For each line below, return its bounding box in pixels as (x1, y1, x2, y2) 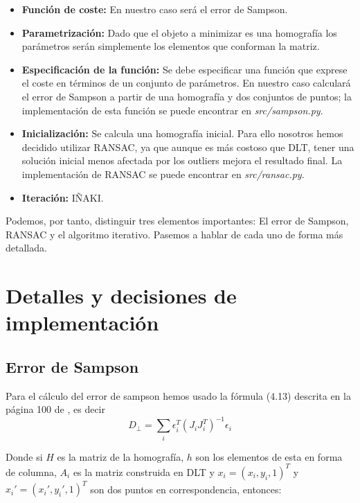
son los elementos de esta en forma (195, 449, 343, 464)
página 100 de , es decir (6, 402, 105, 416)
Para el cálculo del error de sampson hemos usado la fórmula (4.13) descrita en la (6, 388, 351, 403)
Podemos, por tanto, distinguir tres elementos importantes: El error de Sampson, (6, 213, 349, 228)
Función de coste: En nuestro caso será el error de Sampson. (21, 2, 288, 16)
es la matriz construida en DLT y (73, 464, 215, 479)
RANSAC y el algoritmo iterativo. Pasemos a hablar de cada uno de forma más (6, 227, 343, 241)
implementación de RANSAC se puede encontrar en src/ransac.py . (21, 166, 305, 181)
